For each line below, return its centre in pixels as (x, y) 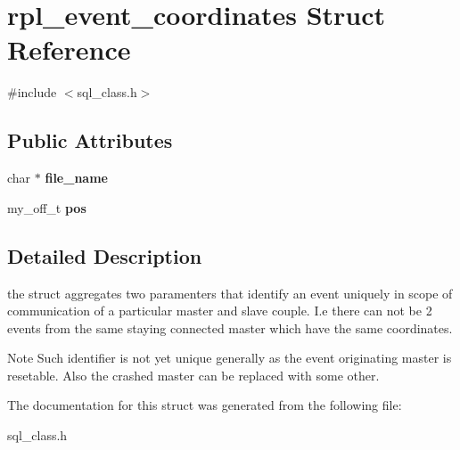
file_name (76, 178)
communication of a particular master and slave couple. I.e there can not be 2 (220, 311)
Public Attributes (90, 140)
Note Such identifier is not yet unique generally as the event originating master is (230, 358)
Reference (69, 49)
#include (32, 92)
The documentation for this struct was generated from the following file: (205, 405)
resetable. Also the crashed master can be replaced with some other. (193, 375)
